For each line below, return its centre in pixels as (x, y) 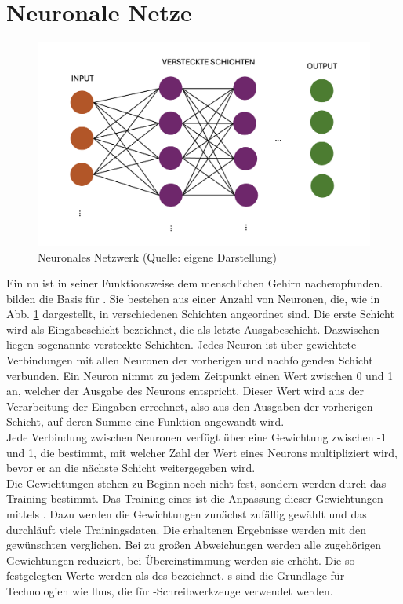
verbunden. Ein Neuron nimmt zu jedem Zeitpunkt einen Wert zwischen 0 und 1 (200, 375)
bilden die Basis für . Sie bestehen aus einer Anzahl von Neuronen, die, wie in (193, 298)
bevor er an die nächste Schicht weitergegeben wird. (131, 468)
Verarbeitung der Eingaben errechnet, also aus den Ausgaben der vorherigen (190, 406)
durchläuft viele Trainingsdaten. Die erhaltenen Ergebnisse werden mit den (186, 529)
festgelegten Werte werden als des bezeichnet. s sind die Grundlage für (176, 575)
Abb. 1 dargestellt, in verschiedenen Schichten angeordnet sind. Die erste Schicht (200, 314)
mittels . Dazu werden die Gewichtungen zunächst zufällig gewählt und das (187, 514)
